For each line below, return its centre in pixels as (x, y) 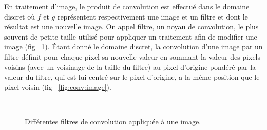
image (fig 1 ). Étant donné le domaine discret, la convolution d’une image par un (133, 47)
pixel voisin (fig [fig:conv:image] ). (58, 87)
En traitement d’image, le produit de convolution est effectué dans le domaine (127, 6)
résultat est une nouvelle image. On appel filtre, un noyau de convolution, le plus (131, 26)
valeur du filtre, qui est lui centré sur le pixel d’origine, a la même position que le (132, 77)
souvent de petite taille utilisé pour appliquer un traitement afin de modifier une (131, 36)
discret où (20, 16)
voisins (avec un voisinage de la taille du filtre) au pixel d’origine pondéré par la (130, 67)
